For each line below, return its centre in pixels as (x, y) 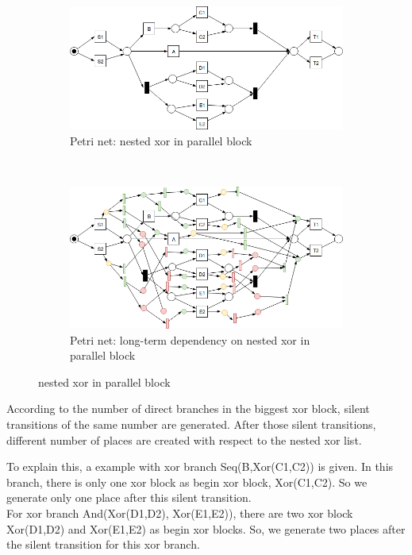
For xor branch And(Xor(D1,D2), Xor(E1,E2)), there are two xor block (180, 513)
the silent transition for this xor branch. (103, 544)
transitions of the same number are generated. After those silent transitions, (191, 424)
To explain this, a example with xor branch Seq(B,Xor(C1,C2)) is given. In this (200, 466)
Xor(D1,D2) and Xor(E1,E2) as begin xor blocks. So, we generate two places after (206, 528)
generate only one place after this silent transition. (129, 497)
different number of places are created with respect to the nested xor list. (184, 439)
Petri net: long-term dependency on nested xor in (190, 339)
